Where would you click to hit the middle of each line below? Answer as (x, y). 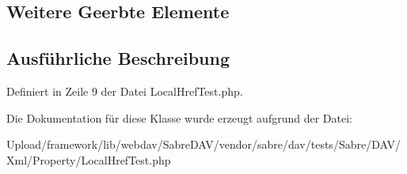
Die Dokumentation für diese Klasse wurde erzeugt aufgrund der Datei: (179, 117)
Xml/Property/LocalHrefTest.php (89, 159)
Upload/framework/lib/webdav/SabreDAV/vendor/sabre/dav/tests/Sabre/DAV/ (203, 144)
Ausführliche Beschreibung (118, 58)
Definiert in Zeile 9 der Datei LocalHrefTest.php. (125, 91)
